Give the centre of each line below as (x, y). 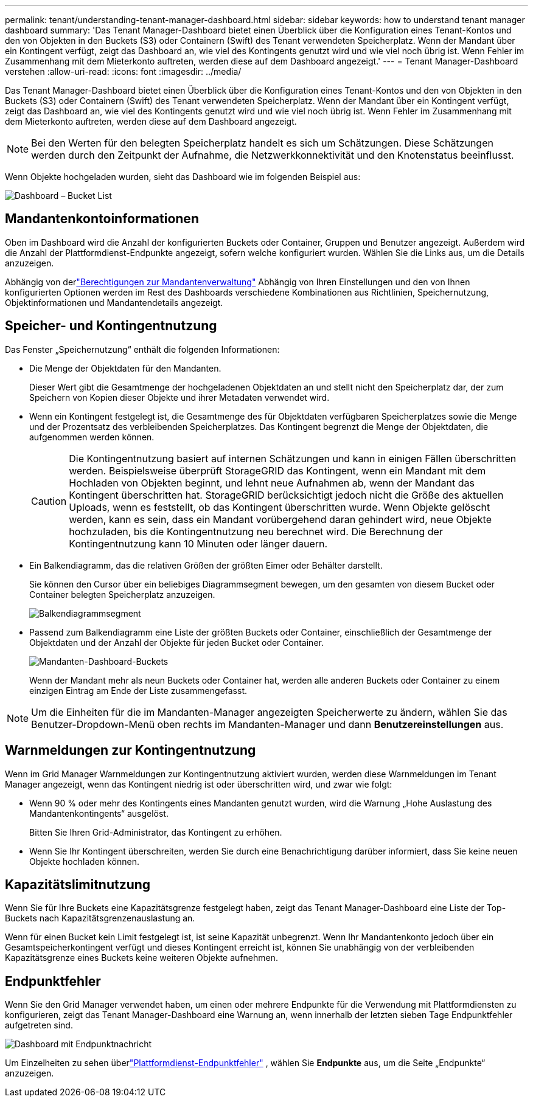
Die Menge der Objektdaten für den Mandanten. (125, 368)
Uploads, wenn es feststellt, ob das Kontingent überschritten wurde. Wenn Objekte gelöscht (280, 507)
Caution (49, 501)
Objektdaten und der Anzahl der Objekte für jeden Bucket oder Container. (176, 642)
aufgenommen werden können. (92, 437)
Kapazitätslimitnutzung (78, 884)
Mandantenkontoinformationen (102, 219)
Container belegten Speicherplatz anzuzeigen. (122, 594)
